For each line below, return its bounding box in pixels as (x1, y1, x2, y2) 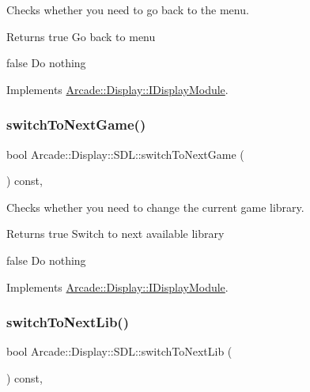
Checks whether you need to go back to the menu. (6, 2, 249, 17)
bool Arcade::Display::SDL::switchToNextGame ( (6, 145, 244, 162)
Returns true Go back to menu (6, 28, 156, 44)
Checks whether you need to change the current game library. (6, 198, 304, 215)
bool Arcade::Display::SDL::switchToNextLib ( (6, 343, 232, 360)
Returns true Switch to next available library (6, 225, 225, 242)
